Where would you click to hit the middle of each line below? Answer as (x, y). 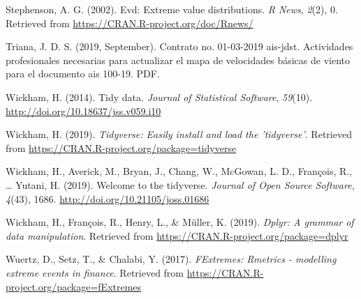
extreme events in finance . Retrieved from (95, 272)
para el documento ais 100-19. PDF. (83, 74)
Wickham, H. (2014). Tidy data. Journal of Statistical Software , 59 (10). (159, 97)
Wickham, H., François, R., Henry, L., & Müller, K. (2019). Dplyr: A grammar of (180, 222)
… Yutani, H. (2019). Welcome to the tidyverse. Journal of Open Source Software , (180, 184)
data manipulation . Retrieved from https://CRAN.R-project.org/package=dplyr (177, 235)
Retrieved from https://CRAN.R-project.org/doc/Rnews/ (130, 23)
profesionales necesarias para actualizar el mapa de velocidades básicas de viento (178, 60)
